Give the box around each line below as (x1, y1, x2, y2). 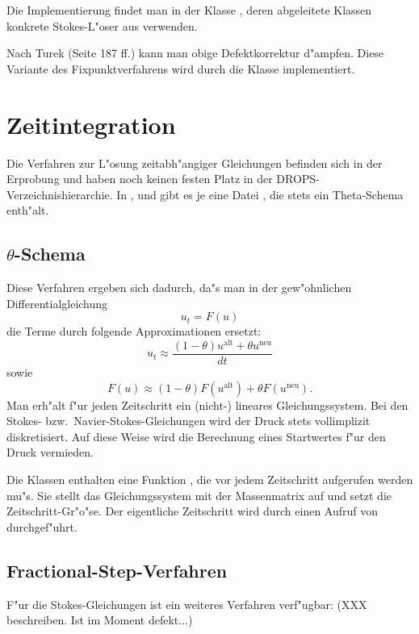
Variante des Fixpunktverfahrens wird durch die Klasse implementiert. (6, 60, 355, 77)
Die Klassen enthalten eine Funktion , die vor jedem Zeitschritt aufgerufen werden (6, 470, 413, 487)
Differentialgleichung (6, 294, 108, 311)
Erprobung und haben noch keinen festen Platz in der (6, 170, 273, 187)
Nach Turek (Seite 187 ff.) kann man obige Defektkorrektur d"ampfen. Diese (6, 44, 384, 61)
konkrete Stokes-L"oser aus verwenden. (6, 17, 198, 34)
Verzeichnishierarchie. (6, 186, 113, 202)
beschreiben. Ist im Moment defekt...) (6, 611, 193, 628)
